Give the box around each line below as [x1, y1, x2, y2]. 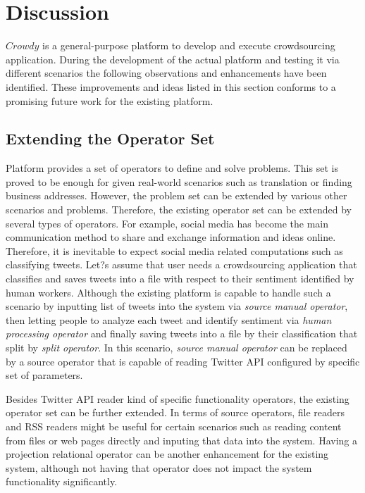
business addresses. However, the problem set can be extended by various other [6, 188, 347, 203]
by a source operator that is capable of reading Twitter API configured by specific [6, 354, 360, 368]
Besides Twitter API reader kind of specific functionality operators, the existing [6, 391, 349, 406]
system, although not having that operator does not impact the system [6, 460, 312, 475]
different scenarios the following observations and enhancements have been [6, 65, 327, 80]
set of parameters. [6, 368, 83, 382]
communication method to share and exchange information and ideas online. [6, 230, 336, 244]
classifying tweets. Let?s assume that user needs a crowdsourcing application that [6, 257, 357, 272]
